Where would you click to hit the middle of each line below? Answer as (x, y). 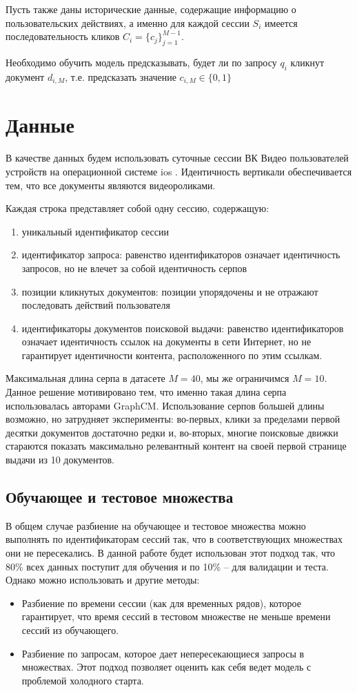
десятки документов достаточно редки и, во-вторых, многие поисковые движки (172, 432)
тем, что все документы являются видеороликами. (111, 185)
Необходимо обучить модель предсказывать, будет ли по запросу (141, 62)
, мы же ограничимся (245, 378)
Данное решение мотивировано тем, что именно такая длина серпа (146, 392)
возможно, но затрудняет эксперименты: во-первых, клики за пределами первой (173, 419)
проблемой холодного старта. (83, 680)
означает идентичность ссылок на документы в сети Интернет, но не (166, 342)
